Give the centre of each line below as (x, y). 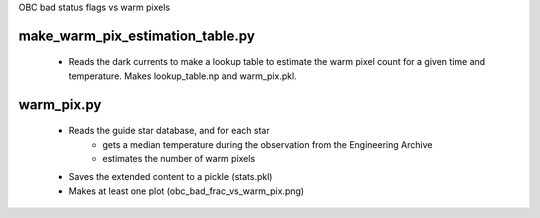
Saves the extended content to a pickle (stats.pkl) (170, 177)
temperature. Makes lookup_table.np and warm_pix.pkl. (182, 76)
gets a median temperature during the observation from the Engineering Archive (267, 144)
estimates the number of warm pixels (179, 158)
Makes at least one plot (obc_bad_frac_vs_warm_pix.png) (186, 191)
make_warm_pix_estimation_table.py (136, 35)
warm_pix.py (60, 104)
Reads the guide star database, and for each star (169, 131)
